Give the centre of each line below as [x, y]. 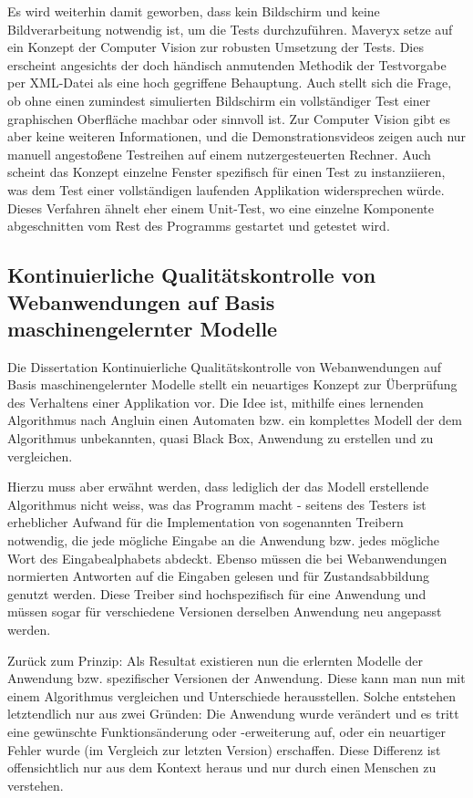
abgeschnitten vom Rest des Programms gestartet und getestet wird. [199, 226]
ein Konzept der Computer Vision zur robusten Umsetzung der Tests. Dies [216, 47]
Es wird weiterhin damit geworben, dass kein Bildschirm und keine [194, 11]
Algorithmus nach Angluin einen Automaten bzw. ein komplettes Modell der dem [235, 420]
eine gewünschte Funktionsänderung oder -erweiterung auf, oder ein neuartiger [226, 731]
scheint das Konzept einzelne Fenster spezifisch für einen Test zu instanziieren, [226, 172]
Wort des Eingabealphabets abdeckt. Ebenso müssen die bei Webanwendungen [227, 558]
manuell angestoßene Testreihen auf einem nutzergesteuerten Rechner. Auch [219, 154]
